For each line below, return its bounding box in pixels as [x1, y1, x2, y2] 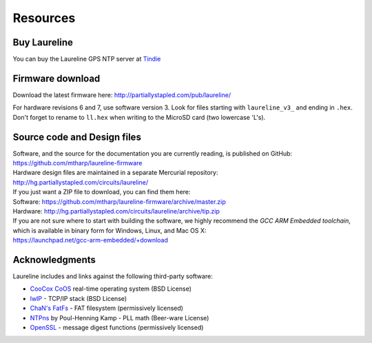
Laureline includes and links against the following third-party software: [12, 272, 213, 280]
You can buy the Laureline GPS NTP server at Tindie [12, 55, 161, 63]
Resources [12, 10, 76, 25]
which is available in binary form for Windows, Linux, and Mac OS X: [12, 226, 207, 234]
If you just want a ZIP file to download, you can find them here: [12, 188, 191, 196]
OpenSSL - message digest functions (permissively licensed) [30, 324, 204, 332]
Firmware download [12, 72, 101, 84]
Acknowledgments [12, 253, 96, 265]
